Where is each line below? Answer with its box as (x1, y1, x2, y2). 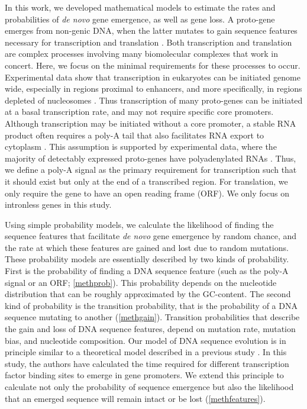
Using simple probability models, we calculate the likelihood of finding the (5, 218, 274, 230)
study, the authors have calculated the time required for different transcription (5, 357, 289, 369)
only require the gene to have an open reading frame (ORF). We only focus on (5, 186, 289, 199)
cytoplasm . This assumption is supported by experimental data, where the (5, 140, 277, 153)
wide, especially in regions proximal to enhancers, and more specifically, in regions (5, 82, 302, 95)
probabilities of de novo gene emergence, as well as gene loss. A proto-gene (5, 12, 275, 25)
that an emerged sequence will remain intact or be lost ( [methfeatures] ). (5, 392, 266, 404)
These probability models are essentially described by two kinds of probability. (5, 253, 289, 265)
